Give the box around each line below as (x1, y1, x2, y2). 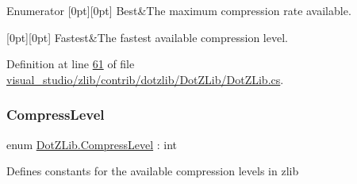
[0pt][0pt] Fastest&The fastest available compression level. (6, 29, 288, 45)
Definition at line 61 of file (6, 56, 135, 72)
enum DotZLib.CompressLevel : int (6, 136, 178, 152)
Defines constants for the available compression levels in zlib (6, 163, 299, 179)
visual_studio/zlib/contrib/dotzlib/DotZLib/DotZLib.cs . (6, 71, 284, 87)
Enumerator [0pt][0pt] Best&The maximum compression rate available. (6, 2, 351, 18)
